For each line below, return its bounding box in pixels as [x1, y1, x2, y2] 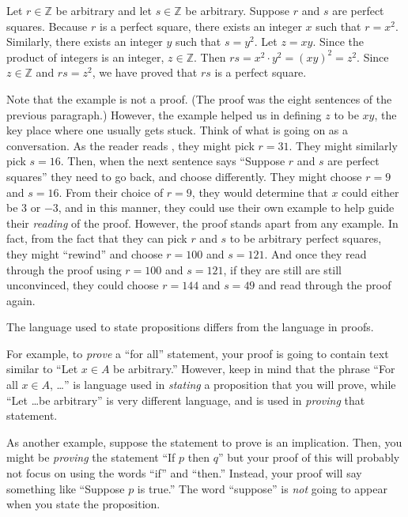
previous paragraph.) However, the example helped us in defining [6, 106, 322, 123]
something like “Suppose [6, 480, 125, 496]
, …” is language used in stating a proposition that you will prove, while [50, 376, 396, 393]
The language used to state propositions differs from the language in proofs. [6, 319, 374, 335]
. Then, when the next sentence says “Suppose [60, 153, 285, 169]
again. [6, 292, 36, 308]
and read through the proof [259, 277, 391, 293]
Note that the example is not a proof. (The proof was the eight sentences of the [6, 90, 392, 107]
